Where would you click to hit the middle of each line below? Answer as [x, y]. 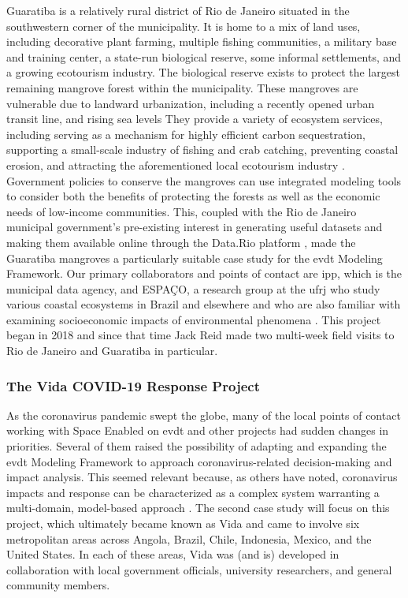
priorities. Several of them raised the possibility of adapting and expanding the [197, 446]
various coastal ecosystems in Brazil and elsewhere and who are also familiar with [204, 304]
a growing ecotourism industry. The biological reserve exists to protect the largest [204, 72]
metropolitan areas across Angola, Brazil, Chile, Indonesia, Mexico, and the [189, 538]
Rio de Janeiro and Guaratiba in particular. [112, 351]
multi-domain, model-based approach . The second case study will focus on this [198, 508]
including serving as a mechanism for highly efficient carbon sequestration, [186, 134]
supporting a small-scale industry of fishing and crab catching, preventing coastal [202, 149]
